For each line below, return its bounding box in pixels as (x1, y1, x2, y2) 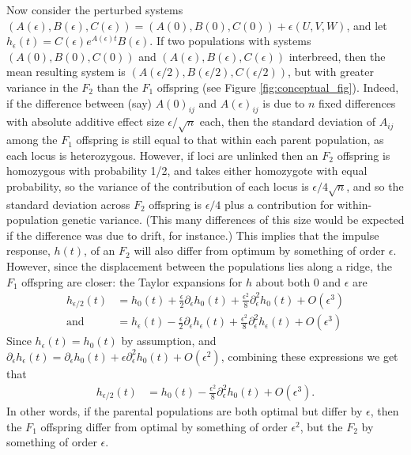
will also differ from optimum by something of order (134, 242, 386, 259)
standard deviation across (6, 195, 130, 212)
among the (6, 131, 58, 148)
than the (96, 78, 138, 95)
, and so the (346, 177, 404, 194)
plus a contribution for (224, 195, 334, 212)
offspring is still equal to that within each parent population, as (76, 131, 384, 148)
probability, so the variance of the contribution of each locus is (6, 177, 309, 194)
